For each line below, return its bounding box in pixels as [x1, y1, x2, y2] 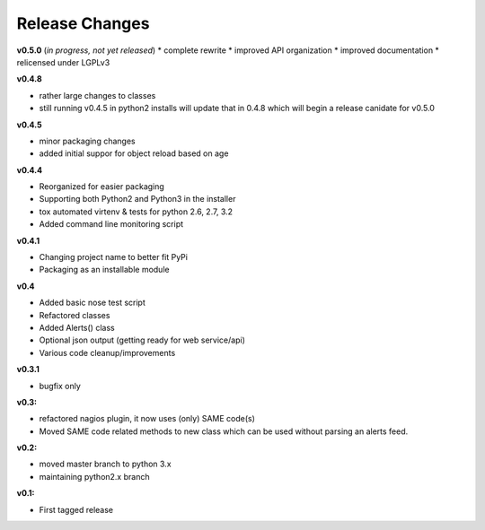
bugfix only [39, 380, 81, 391]
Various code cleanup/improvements [39, 347, 176, 358]
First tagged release [39, 504, 114, 515]
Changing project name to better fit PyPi [39, 252, 189, 263]
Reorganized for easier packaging [39, 181, 165, 192]
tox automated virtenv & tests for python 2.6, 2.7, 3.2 [39, 206, 234, 217]
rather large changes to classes [39, 90, 156, 100]
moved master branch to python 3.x [39, 458, 172, 470]
